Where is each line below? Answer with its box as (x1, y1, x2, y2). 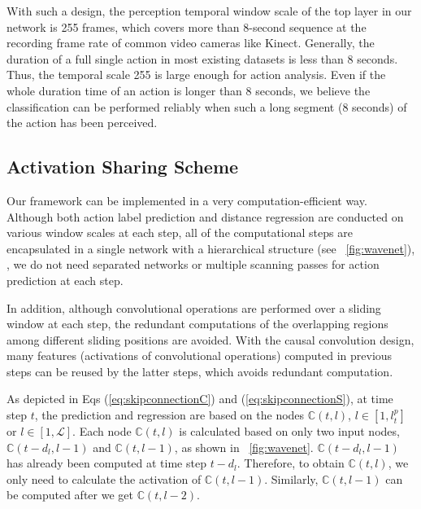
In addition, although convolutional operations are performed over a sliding (7, 299, 381, 316)
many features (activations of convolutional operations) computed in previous (7, 347, 393, 364)
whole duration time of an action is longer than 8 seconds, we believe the (7, 81, 371, 99)
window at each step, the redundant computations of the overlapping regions (7, 315, 388, 332)
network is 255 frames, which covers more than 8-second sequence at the (7, 18, 367, 35)
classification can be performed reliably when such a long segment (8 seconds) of (7, 98, 407, 115)
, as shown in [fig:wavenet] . (174, 438, 314, 455)
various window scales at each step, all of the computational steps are (7, 224, 353, 241)
